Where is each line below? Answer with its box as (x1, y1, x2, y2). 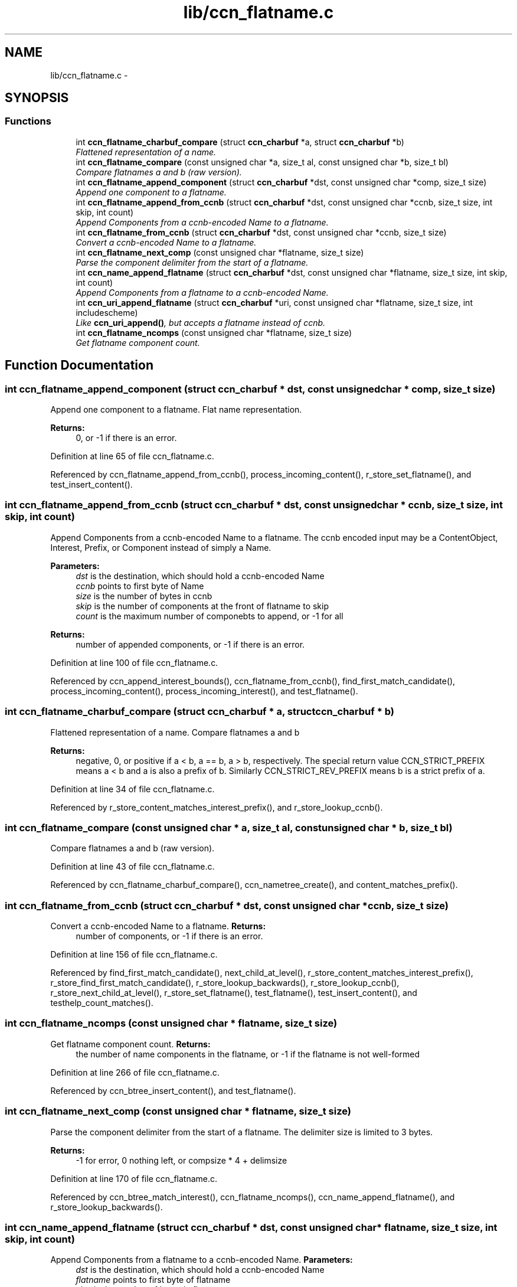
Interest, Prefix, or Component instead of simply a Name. (50, 542, 271, 553)
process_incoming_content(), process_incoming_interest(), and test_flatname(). (50, 685, 358, 696)
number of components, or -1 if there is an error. (76, 931, 263, 942)
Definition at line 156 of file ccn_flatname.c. (50, 949, 218, 960)
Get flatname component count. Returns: (50, 1038, 211, 1049)
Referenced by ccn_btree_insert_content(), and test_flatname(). (50, 1085, 296, 1096)
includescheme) (76, 307, 138, 318)
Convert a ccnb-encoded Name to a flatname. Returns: (50, 921, 266, 932)
